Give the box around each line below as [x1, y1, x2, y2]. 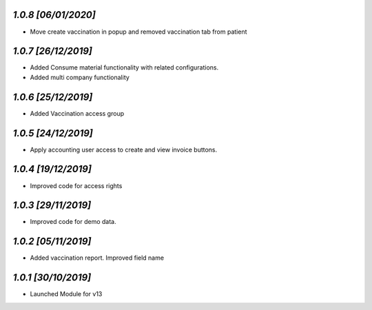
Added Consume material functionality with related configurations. [30, 63, 219, 72]
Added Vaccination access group [30, 109, 124, 117]
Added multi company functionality [30, 73, 130, 81]
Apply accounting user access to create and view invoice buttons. [30, 145, 218, 154]
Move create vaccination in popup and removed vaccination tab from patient [30, 28, 247, 36]
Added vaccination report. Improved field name [30, 254, 165, 262]
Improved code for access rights [30, 181, 123, 189]
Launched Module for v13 [30, 290, 103, 298]
